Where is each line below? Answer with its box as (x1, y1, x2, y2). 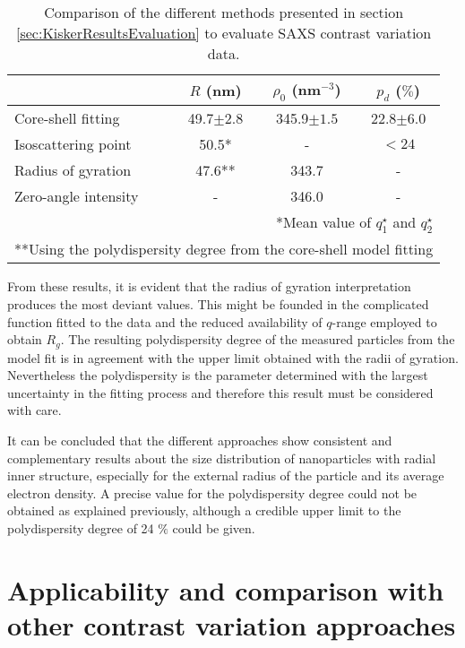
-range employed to (332, 312, 437, 331)
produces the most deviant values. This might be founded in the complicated (7, 294, 429, 313)
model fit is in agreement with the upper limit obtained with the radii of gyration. (7, 348, 459, 367)
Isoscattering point (14, 134, 132, 155)
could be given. (172, 518, 255, 537)
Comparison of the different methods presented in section (44, 2, 404, 22)
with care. (7, 401, 62, 419)
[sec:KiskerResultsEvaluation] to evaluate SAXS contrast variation (15, 22, 432, 43)
